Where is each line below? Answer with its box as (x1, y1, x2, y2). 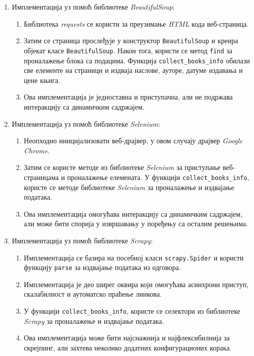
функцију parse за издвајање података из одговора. (24, 262, 181, 273)
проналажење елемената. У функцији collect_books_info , (67, 171, 249, 182)
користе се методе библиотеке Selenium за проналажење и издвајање (24, 182, 234, 192)
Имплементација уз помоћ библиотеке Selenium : (12, 118, 160, 129)
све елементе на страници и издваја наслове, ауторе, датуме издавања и (24, 65, 243, 75)
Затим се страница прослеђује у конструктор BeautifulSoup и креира (24, 35, 238, 46)
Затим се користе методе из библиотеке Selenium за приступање (24, 162, 220, 172)
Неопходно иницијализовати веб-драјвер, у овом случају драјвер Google (24, 135, 243, 146)
